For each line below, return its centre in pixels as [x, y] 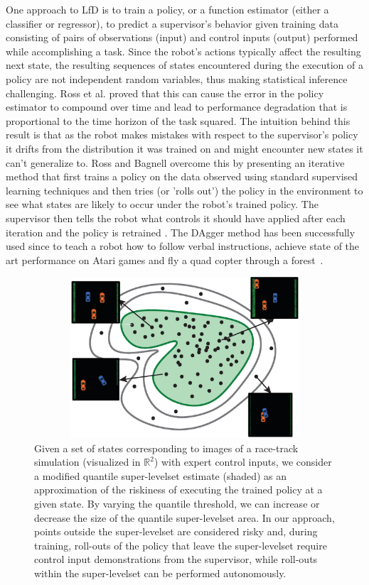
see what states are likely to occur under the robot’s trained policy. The [162, 204]
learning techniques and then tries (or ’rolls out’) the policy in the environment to [184, 190]
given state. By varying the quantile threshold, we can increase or [177, 504]
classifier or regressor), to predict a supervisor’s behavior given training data [172, 23]
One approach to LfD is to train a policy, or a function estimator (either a [167, 9]
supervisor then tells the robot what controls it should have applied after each [176, 218]
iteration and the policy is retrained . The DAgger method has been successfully [181, 232]
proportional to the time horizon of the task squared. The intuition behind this [178, 120]
